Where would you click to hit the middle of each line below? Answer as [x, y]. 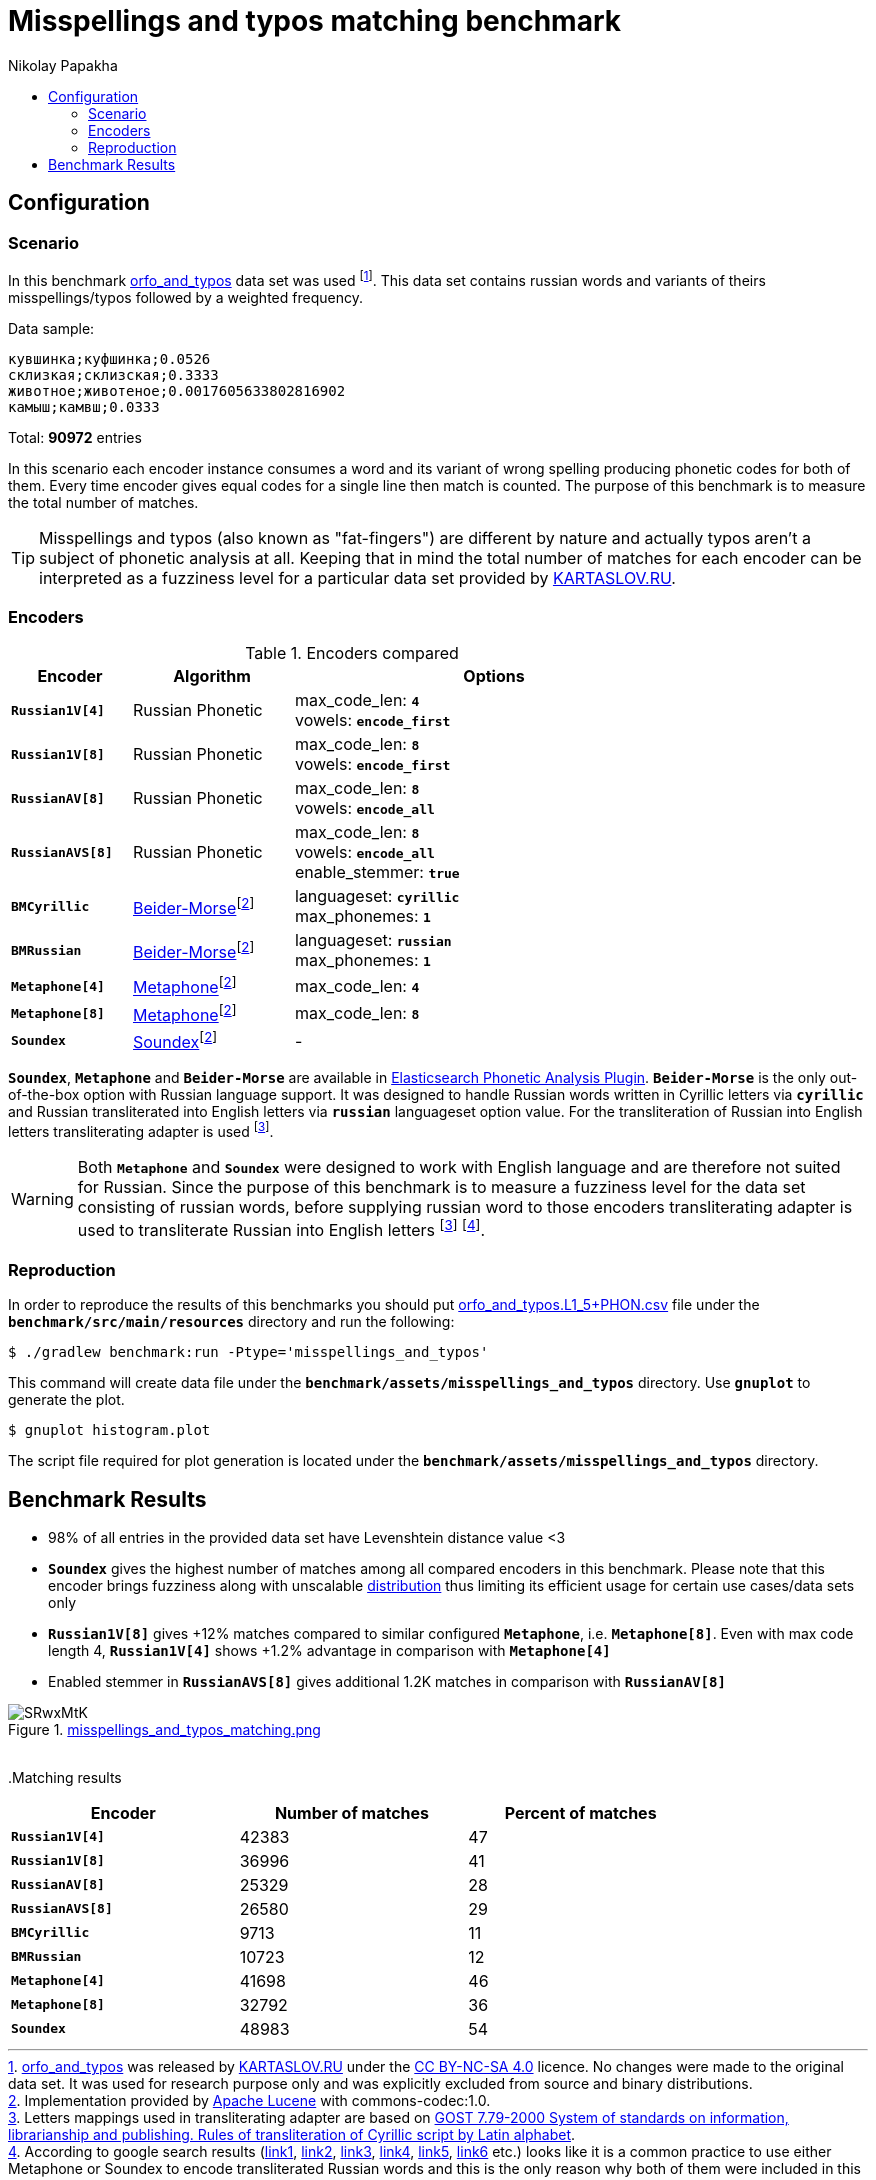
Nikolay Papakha [63, 65]
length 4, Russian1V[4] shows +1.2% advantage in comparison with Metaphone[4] [329, 1650]
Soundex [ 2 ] [175, 1041]
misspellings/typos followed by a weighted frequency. [185, 297]
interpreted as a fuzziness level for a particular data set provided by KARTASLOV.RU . [357, 577]
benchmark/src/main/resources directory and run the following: [231, 1322]
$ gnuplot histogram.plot [109, 1430]
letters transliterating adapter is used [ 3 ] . [141, 1130]
